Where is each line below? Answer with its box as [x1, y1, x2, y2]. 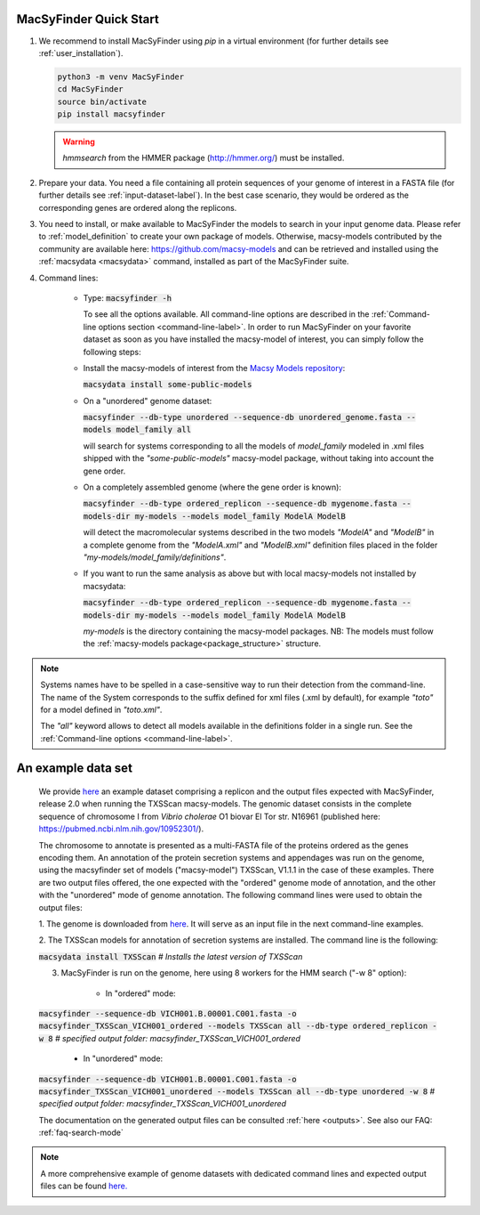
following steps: [83, 346, 141, 357]
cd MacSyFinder [57, 85, 124, 94]
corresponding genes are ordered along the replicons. [38, 202, 237, 213]
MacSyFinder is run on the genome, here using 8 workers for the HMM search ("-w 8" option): [60, 968, 407, 978]
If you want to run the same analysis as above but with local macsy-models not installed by [83, 568, 417, 579]
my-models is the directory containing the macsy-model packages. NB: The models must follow [83, 626, 435, 636]
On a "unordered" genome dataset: [83, 395, 212, 406]
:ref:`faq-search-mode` [38, 1127, 124, 1138]
